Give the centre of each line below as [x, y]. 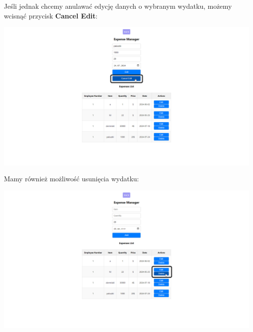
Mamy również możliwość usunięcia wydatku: [72, 179]
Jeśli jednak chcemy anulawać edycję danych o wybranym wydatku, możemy [118, 6]
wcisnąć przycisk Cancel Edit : [51, 15]
